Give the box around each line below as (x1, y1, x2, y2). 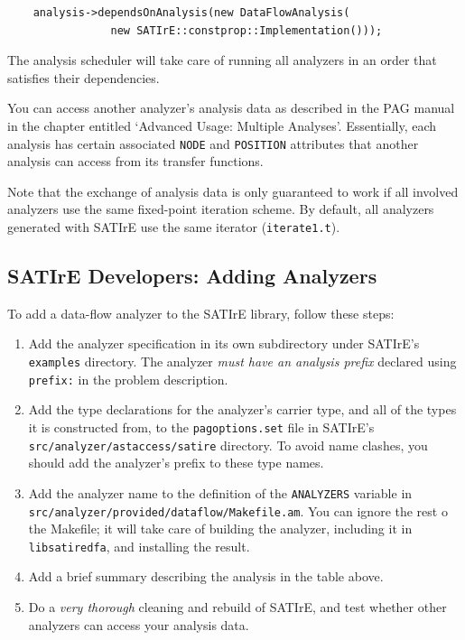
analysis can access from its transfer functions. (7, 152, 264, 171)
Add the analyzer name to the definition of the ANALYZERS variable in (28, 483, 413, 502)
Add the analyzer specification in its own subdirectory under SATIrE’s (28, 334, 420, 353)
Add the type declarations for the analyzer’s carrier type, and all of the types (28, 400, 457, 419)
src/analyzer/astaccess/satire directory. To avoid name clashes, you (28, 435, 428, 454)
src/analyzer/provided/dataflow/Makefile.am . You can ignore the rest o (28, 501, 448, 520)
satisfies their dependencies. (7, 68, 160, 87)
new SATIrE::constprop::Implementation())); (110, 23, 383, 37)
